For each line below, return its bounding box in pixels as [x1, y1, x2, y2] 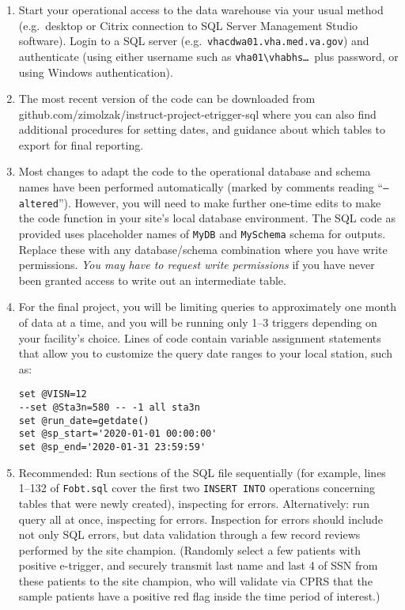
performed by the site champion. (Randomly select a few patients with [18, 541, 361, 558]
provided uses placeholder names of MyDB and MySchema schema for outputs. [18, 225, 386, 241]
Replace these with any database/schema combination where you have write [18, 241, 388, 257]
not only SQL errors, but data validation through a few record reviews [18, 526, 361, 543]
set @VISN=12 [18, 388, 87, 400]
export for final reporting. [18, 136, 144, 153]
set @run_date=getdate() [18, 415, 150, 426]
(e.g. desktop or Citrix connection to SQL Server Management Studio [18, 17, 358, 33]
